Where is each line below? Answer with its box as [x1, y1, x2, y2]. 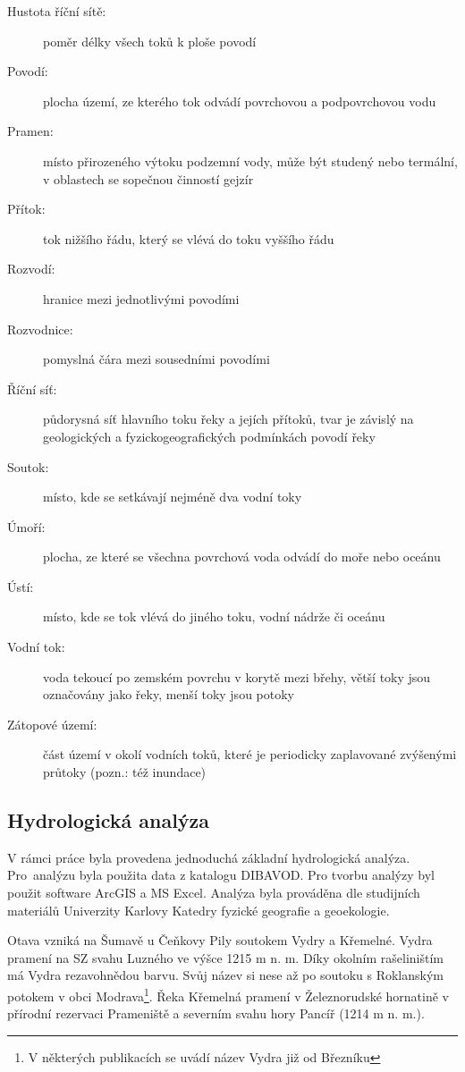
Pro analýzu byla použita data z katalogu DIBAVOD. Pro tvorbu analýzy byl [7, 865, 435, 884]
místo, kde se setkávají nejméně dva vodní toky [43, 487, 302, 506]
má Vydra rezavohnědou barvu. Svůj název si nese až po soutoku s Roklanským [7, 966, 444, 984]
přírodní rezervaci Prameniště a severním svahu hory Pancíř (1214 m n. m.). [7, 1004, 425, 1023]
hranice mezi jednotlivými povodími [43, 289, 240, 308]
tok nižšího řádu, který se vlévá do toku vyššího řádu [43, 229, 334, 248]
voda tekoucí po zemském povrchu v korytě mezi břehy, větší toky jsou [43, 667, 431, 686]
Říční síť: [7, 379, 57, 398]
